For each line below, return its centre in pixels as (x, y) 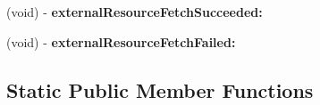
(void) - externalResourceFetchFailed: (121, 41)
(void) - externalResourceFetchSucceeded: (135, 12)
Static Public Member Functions (160, 89)
